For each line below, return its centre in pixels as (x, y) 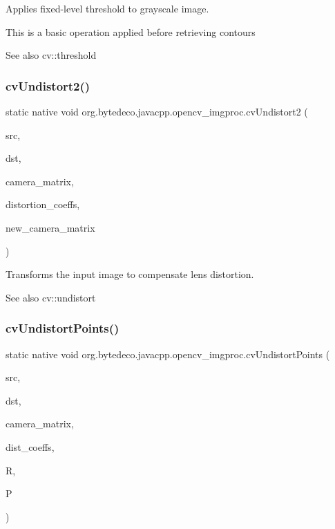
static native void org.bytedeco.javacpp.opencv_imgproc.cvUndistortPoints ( (168, 354)
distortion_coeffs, (43, 204)
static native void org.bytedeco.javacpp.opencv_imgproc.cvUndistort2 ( (157, 111)
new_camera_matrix (50, 227)
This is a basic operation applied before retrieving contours (131, 31)
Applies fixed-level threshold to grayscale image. (107, 8)
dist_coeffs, (30, 446)
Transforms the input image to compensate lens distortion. (130, 274)
